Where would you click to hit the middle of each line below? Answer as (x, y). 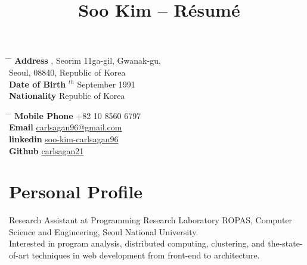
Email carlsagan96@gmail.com (66, 127)
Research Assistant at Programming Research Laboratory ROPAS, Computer (151, 220)
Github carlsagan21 (46, 150)
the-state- (285, 243)
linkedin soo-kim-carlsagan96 (64, 138)
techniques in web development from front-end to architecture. (146, 255)
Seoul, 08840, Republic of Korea (67, 72)
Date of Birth (38, 84)
